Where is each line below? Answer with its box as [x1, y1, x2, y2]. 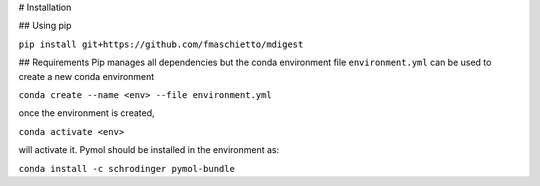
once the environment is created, [18, 107, 155, 119]
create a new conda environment [18, 70, 155, 82]
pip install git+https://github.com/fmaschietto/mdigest [18, 38, 304, 50]
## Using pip [18, 20, 72, 32]
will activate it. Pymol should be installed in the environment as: [18, 144, 280, 156]
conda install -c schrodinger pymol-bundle [18, 163, 235, 174]
